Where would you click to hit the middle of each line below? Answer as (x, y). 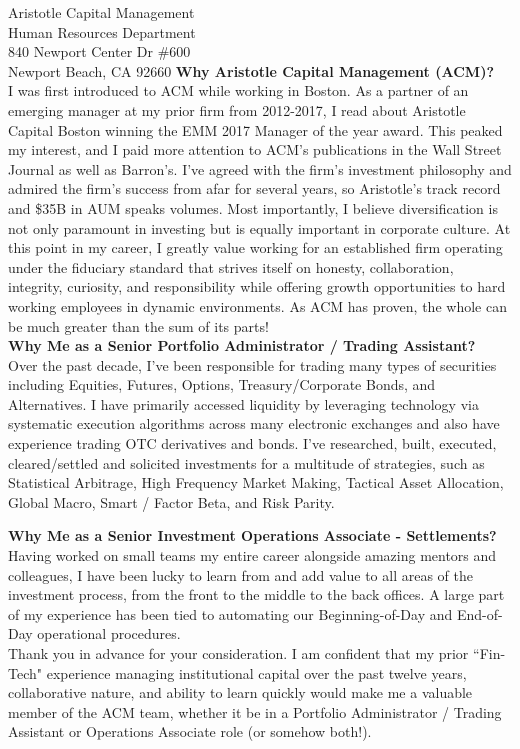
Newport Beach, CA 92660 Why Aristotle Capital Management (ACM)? (251, 70)
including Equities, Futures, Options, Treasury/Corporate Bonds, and (222, 384)
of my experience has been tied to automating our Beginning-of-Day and (230, 613)
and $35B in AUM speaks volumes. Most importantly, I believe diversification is (253, 207)
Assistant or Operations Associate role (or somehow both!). (190, 731)
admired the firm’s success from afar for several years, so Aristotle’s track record (254, 188)
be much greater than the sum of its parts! (138, 325)
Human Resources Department (102, 31)
